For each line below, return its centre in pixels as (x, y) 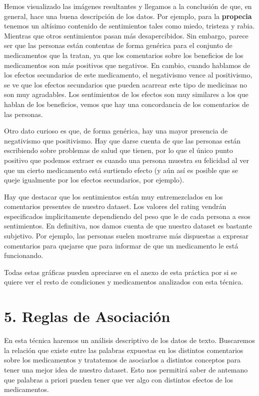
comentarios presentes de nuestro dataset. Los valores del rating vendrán (115, 206)
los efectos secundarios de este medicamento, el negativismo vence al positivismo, (128, 75)
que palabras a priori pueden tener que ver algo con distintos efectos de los (118, 379)
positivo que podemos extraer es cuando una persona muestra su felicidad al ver (126, 160)
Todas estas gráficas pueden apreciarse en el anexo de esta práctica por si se (120, 272)
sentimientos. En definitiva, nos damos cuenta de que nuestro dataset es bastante (128, 226)
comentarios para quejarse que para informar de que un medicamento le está (121, 245)
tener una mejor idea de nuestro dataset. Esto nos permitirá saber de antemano (126, 369)
